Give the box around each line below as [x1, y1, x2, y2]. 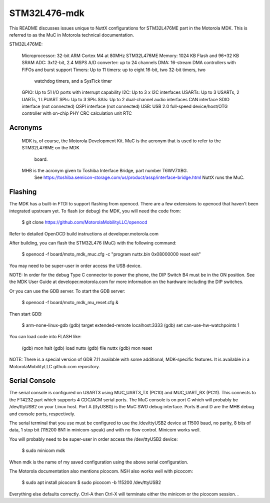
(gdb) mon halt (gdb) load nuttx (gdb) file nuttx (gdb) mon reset [21, 345, 152, 351]
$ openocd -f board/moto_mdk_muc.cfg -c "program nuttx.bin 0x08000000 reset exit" [21, 251, 201, 258]
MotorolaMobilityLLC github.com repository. [9, 363, 100, 369]
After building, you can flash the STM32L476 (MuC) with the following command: [9, 239, 177, 245]
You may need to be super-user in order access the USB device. [9, 263, 142, 269]
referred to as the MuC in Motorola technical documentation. [9, 32, 134, 38]
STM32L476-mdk [9, 8, 84, 19]
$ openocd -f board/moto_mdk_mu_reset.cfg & [21, 300, 118, 306]
